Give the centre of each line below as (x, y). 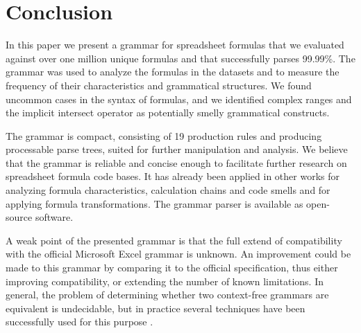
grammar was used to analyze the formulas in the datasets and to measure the (173, 72)
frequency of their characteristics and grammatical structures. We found (159, 85)
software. (54, 217)
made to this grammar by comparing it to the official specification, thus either (172, 268)
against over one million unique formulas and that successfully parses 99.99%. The (180, 58)
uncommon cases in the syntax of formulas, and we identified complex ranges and (179, 99)
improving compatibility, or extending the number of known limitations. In (165, 281)
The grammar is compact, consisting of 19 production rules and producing (164, 135)
